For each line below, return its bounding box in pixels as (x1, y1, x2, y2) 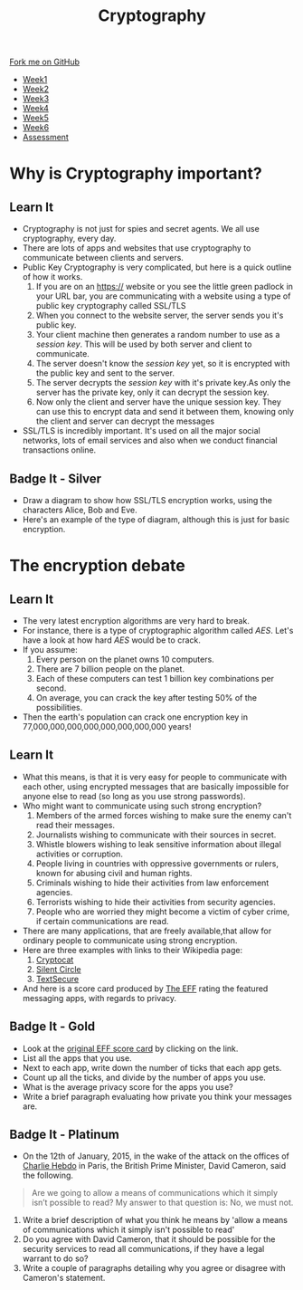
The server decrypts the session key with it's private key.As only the (35, 377, 291, 388)
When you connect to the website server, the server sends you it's (35, 310, 284, 321)
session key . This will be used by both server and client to (35, 339, 252, 349)
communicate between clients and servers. (22, 253, 184, 263)
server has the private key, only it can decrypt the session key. (35, 387, 270, 398)
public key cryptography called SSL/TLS (35, 301, 187, 311)
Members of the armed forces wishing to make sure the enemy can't (35, 809, 292, 820)
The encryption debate (9, 556, 185, 576)
